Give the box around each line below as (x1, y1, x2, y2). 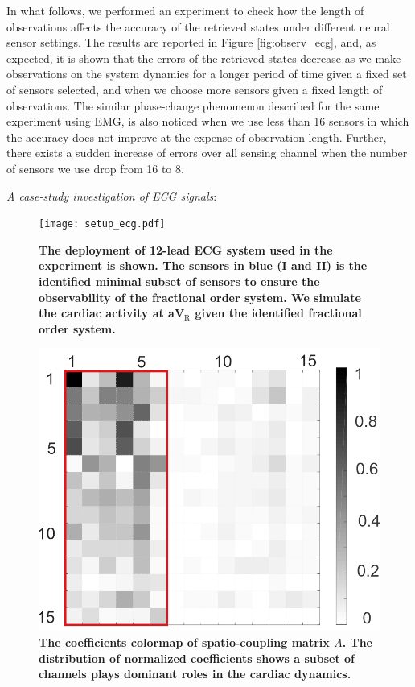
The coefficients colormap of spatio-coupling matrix (39, 634, 330, 651)
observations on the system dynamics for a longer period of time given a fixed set (6, 65, 407, 82)
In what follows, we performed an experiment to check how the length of (6, 2, 364, 19)
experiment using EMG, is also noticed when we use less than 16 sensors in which (6, 113, 409, 130)
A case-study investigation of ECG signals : (6, 187, 217, 204)
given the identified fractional (195, 304, 362, 321)
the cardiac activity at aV (39, 304, 185, 321)
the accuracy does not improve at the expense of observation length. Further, (6, 128, 387, 145)
